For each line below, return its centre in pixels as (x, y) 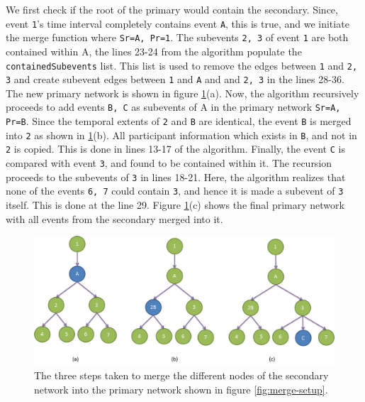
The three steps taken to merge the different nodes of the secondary (181, 375)
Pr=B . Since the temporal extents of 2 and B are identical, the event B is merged (179, 121)
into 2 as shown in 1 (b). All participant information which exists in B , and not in (181, 135)
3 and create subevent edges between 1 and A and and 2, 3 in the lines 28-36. (175, 79)
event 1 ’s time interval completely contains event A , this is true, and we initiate (178, 23)
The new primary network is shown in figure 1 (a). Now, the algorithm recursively (182, 93)
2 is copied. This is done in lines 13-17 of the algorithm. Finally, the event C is (175, 149)
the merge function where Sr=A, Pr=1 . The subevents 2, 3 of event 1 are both (177, 37)
